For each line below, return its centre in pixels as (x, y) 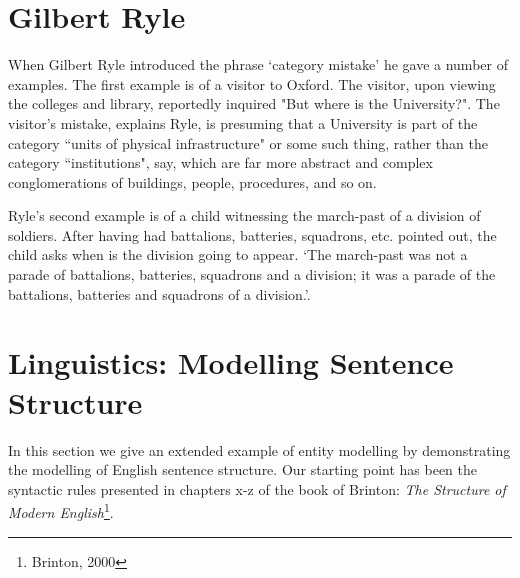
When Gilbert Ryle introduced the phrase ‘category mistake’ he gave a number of (258, 64)
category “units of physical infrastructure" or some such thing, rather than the (248, 142)
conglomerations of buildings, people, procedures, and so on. (192, 181)
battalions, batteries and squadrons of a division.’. (159, 293)
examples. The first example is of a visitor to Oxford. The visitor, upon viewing (252, 83)
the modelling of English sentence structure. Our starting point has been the (242, 469)
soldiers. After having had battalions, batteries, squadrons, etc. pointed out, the (252, 234)
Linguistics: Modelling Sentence (231, 362)
